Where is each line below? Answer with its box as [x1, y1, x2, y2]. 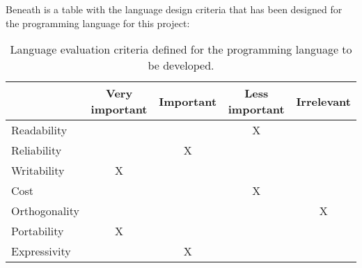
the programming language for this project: [6, 15, 190, 30]
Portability [11, 223, 64, 239]
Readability [11, 122, 68, 139]
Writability [11, 162, 65, 179]
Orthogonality [11, 203, 79, 219]
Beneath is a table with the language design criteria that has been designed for [6, 2, 343, 16]
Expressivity [11, 243, 71, 260]
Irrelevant [296, 93, 351, 109]
